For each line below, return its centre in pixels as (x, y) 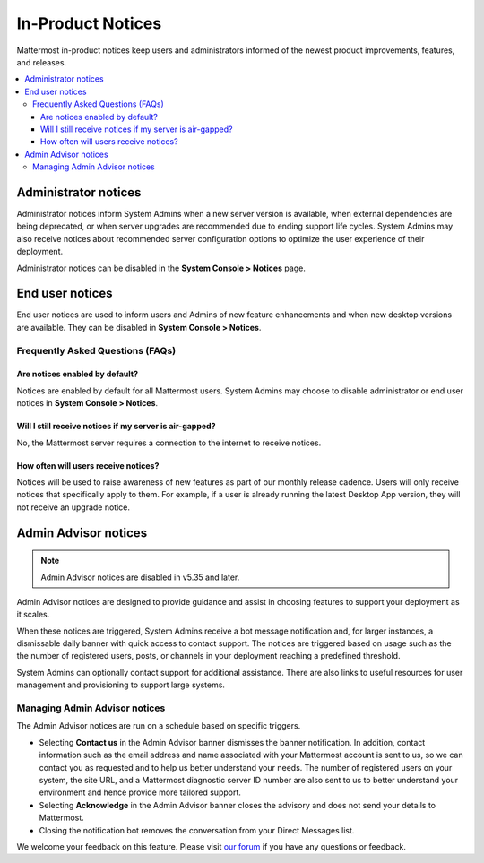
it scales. (33, 615)
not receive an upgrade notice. (73, 507)
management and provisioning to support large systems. (121, 685)
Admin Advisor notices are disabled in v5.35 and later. (140, 577)
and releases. (42, 62)
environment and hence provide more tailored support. (140, 792)
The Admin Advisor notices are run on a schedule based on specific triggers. (159, 726)
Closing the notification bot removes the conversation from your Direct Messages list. (197, 830)
